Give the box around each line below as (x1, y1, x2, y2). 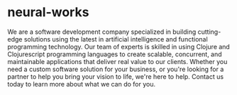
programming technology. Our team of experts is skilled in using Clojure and (7, 42, 231, 51)
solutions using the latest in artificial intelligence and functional (23, 34, 208, 43)
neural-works (7, 4, 89, 20)
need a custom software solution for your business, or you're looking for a (7, 65, 224, 73)
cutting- (197, 27, 221, 36)
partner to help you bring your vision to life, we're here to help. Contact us (7, 72, 224, 81)
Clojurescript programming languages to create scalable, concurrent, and (7, 50, 222, 58)
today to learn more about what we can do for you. (7, 80, 156, 88)
